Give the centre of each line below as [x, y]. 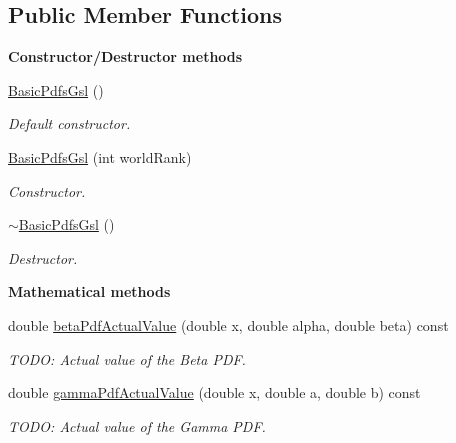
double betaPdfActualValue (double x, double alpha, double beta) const [228, 324]
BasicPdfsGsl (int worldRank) [100, 156]
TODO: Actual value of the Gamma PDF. [137, 425]
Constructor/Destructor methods [125, 56]
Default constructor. [69, 123]
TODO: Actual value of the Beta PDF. [127, 358]
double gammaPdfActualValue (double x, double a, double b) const [214, 392]
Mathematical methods [89, 291]
